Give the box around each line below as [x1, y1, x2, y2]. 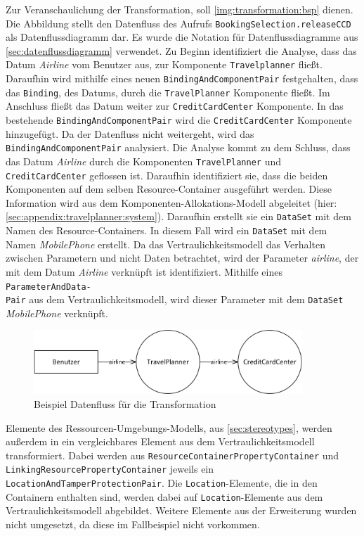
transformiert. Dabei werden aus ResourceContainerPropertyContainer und [6, 447, 339, 462]
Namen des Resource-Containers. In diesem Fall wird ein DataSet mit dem [6, 223, 327, 238]
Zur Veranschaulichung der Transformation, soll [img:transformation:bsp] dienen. [6, 2, 353, 16]
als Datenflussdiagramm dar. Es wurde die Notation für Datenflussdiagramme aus [6, 30, 358, 44]
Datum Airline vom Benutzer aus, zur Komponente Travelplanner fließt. [6, 57, 323, 72]
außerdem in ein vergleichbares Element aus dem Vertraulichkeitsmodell [6, 434, 315, 449]
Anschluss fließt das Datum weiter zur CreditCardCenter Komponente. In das [6, 98, 344, 113]
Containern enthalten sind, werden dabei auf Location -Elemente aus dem [6, 489, 323, 504]
